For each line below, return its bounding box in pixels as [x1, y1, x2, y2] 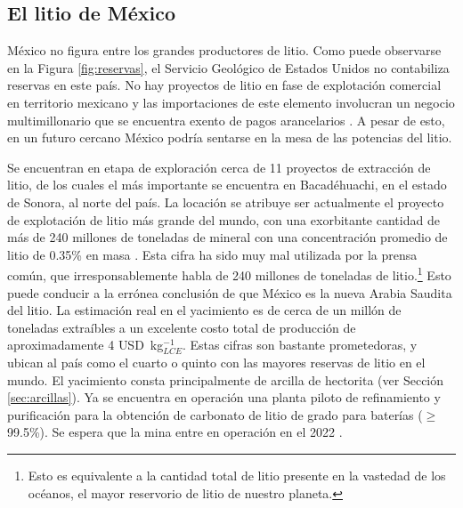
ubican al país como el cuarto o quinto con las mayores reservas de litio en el [7, 352, 426, 371]
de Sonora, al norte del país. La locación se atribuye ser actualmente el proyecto [7, 192, 444, 211]
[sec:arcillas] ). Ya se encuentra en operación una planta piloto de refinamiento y [7, 388, 441, 407]
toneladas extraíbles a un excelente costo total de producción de [7, 318, 356, 336]
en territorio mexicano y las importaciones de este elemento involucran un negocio [7, 93, 455, 111]
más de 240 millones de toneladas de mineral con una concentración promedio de [7, 228, 448, 246]
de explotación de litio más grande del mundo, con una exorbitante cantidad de [7, 210, 440, 229]
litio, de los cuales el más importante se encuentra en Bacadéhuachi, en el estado [7, 175, 447, 194]
